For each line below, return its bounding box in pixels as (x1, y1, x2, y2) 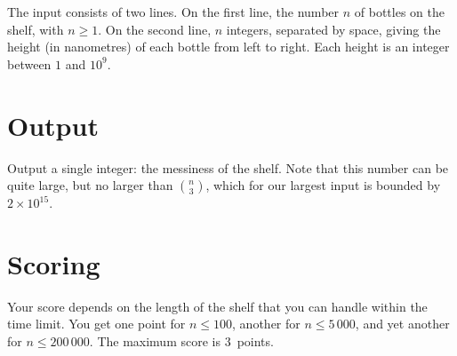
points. (237, 332, 274, 350)
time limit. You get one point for (7, 314, 186, 333)
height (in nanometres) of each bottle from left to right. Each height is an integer (7, 37, 450, 56)
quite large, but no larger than (7, 176, 173, 194)
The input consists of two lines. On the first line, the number (7, 3, 340, 20)
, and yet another (355, 314, 450, 333)
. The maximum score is (89, 332, 220, 350)
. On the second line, (98, 20, 212, 38)
